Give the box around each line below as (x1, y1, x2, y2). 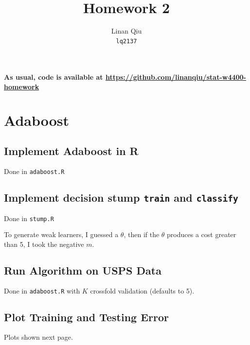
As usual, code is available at (4, 72, 103, 82)
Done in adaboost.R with (4, 285, 80, 295)
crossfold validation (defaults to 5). (90, 285, 195, 295)
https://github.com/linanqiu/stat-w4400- (105, 72, 246, 82)
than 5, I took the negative (4, 239, 84, 249)
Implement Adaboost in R (4, 143, 139, 158)
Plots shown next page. (4, 332, 73, 342)
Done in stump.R (4, 213, 54, 223)
